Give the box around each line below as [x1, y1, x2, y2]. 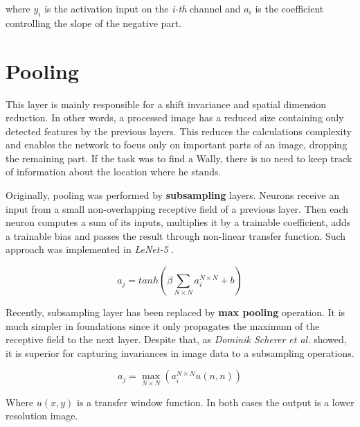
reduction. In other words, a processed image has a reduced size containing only [6, 110, 344, 125]
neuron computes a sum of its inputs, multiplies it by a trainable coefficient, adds [6, 215, 351, 229]
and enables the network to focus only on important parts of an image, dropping [6, 137, 348, 152]
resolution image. [6, 408, 78, 423]
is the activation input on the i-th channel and [44, 1, 241, 15]
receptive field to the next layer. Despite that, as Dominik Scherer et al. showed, [6, 332, 347, 347]
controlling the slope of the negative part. [6, 15, 182, 30]
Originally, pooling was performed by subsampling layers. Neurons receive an [6, 188, 339, 202]
